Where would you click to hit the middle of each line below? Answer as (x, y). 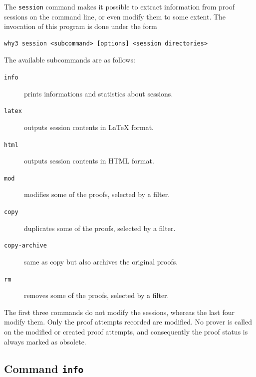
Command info (44, 368)
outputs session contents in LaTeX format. (89, 127)
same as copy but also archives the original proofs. (101, 261)
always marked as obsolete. (45, 341)
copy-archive (25, 246)
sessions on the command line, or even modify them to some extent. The (115, 16)
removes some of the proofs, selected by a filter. (97, 295)
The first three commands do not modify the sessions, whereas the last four (119, 312)
